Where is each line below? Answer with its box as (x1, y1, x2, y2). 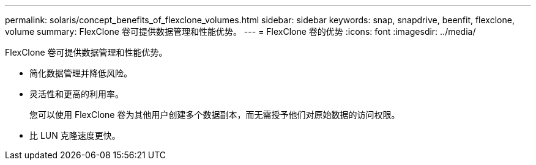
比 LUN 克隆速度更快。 (29, 130, 121, 141)
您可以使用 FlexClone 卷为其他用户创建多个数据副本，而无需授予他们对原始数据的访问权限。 (29, 109, 400, 120)
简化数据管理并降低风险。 (29, 68, 132, 78)
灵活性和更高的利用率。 (29, 89, 124, 99)
